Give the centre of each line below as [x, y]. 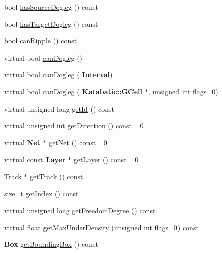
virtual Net [22, 142]
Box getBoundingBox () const [51, 244]
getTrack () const [57, 176]
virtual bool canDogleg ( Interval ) [58, 74]
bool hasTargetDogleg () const [51, 23]
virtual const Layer [35, 159]
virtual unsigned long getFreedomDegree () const [80, 210]
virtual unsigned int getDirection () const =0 [74, 125]
